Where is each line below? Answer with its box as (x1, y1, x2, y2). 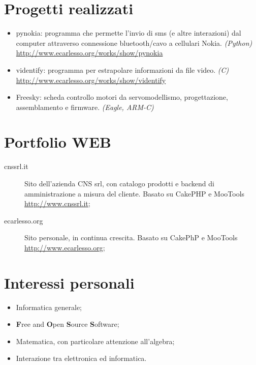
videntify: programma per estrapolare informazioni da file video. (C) (16, 64, 229, 75)
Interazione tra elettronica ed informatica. (16, 353, 147, 363)
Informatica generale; (16, 301, 82, 312)
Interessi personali (4, 272, 135, 293)
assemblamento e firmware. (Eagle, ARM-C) (16, 101, 154, 112)
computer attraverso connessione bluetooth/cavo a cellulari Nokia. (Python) (16, 37, 252, 48)
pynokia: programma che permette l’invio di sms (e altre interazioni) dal (16, 27, 241, 38)
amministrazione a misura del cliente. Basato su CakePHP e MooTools (24, 188, 245, 199)
